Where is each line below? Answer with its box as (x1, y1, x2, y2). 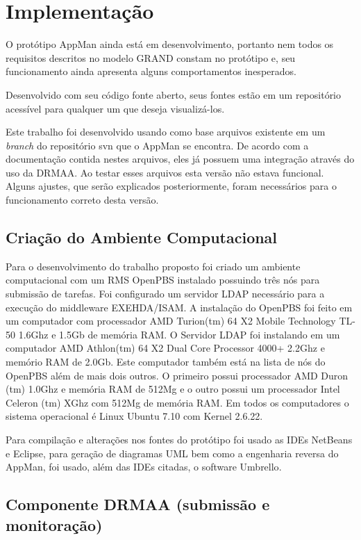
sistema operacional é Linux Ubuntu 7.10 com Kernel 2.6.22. (6, 409, 263, 423)
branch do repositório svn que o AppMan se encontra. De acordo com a (6, 138, 309, 152)
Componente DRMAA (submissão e (6, 493, 270, 515)
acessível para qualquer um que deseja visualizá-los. (6, 101, 225, 115)
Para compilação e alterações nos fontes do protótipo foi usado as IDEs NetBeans (6, 432, 353, 446)
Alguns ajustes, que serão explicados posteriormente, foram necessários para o (6, 179, 337, 193)
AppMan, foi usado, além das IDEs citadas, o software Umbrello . (6, 459, 282, 474)
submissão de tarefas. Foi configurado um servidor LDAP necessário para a (6, 286, 325, 301)
